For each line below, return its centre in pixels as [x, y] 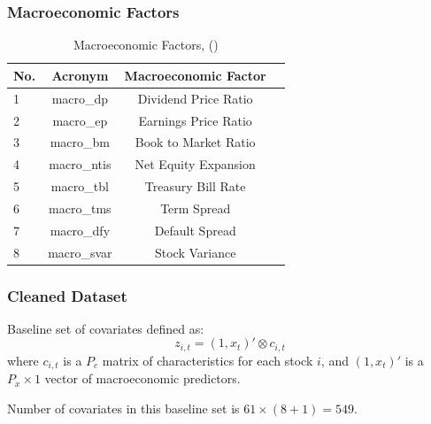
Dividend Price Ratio [195, 98]
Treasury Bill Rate [195, 186]
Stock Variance [195, 252]
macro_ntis [80, 164]
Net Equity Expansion [195, 164]
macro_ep [80, 120]
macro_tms [80, 208]
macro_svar [80, 252]
